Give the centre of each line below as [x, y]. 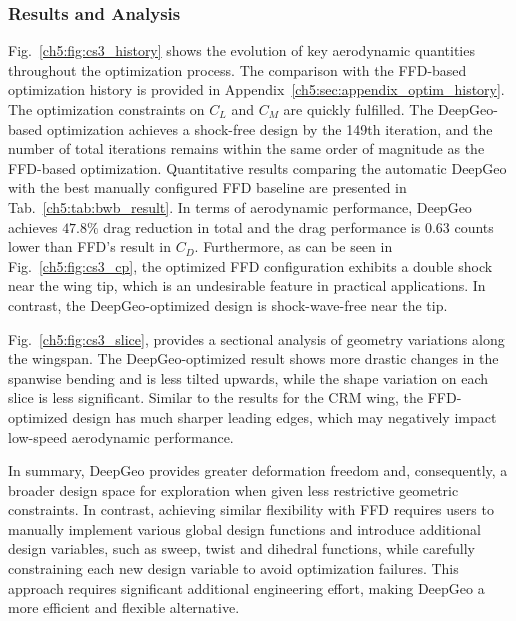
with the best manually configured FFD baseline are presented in [207, 187]
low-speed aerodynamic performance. [121, 436]
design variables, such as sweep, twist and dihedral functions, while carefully [241, 548]
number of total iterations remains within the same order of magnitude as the [246, 148]
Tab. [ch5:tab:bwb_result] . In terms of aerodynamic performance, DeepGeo [240, 206]
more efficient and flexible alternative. [124, 607]
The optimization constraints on [106, 109]
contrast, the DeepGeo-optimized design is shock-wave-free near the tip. [228, 304]
